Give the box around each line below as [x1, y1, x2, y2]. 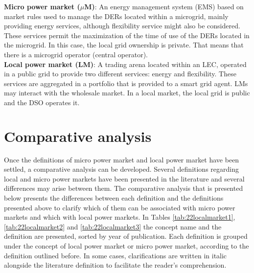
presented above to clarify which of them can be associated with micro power [4, 202, 235, 212]
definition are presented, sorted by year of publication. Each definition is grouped [4, 231, 248, 241]
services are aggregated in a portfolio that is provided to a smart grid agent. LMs [4, 78, 248, 88]
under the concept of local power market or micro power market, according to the [4, 241, 249, 250]
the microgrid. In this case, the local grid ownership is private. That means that [4, 40, 244, 50]
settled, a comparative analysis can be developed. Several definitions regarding [4, 164, 239, 174]
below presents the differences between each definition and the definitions [4, 193, 224, 203]
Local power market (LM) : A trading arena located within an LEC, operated [4, 59, 247, 69]
